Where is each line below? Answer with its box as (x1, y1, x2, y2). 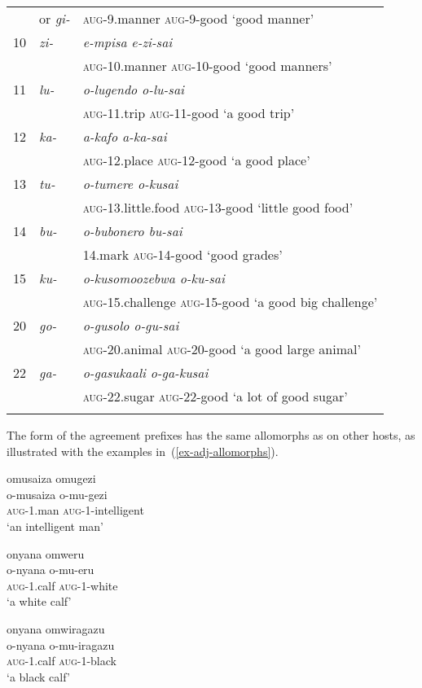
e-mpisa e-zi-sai (82, 33, 173, 51)
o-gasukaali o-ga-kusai (82, 363, 209, 382)
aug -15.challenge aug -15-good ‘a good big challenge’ (82, 292, 378, 311)
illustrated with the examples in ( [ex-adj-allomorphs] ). (7, 442, 279, 459)
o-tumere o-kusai (82, 174, 178, 193)
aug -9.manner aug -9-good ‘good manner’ (82, 9, 314, 28)
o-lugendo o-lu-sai (82, 80, 184, 99)
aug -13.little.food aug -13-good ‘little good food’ (82, 198, 354, 217)
